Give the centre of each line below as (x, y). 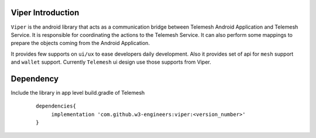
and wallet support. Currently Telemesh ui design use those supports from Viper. (111, 62)
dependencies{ (56, 106)
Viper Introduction (45, 13)
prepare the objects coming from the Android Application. (80, 43)
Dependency (35, 79)
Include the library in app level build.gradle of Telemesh (78, 92)
